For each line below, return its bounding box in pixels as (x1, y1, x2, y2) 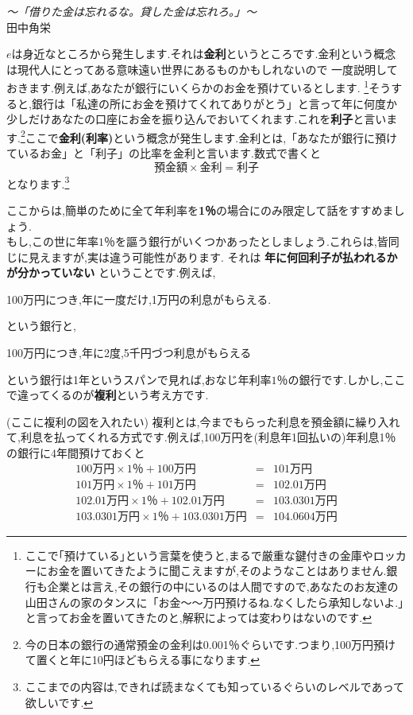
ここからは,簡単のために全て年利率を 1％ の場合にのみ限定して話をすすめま (6, 201, 394, 218)
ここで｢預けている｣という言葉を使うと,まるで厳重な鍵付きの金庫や (25, 546, 373, 563)
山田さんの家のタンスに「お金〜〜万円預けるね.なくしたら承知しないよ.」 (25, 593, 404, 610)
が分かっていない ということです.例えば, (6, 264, 216, 281)
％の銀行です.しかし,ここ (276, 371, 406, 387)
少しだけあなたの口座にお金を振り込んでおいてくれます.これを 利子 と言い (6, 111, 387, 127)
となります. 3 (6, 173, 70, 192)
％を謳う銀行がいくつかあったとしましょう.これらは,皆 (103, 233, 388, 250)
